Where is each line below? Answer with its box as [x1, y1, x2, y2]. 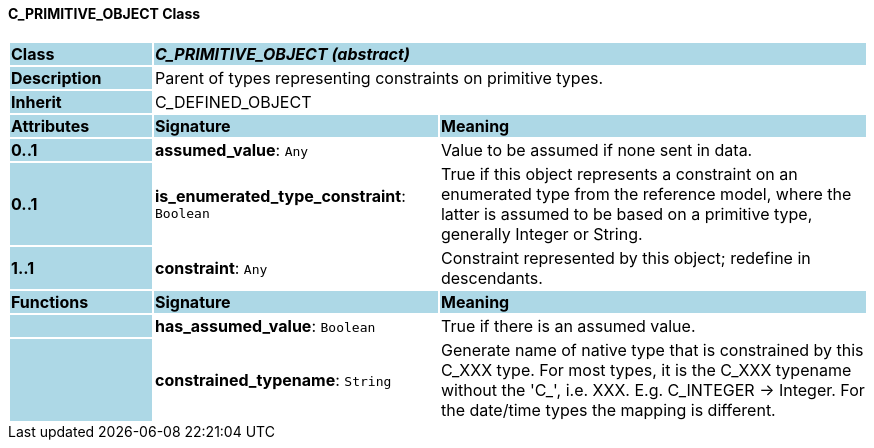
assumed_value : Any [154, 139, 309, 160]
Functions [11, 291, 89, 312]
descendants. [440, 267, 543, 288]
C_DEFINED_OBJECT [154, 91, 312, 112]
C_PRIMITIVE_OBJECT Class [8, 5, 201, 22]
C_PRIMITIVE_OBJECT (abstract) [154, 43, 410, 64]
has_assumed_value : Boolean [154, 315, 376, 336]
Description [11, 67, 102, 88]
